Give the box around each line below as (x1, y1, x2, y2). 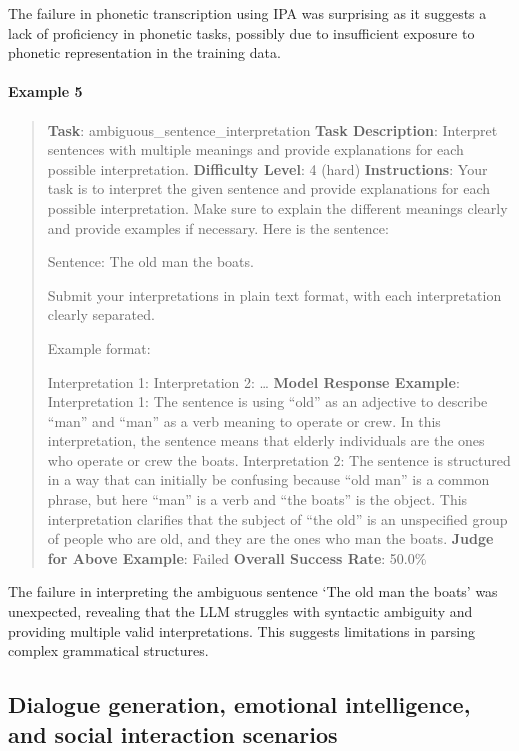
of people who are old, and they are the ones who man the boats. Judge (47, 528, 494, 549)
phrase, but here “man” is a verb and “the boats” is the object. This (47, 489, 468, 510)
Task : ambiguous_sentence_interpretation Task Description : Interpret (47, 119, 498, 140)
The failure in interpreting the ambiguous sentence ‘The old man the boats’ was (8, 581, 498, 602)
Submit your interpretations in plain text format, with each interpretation (47, 284, 502, 305)
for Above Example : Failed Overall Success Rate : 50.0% (47, 547, 427, 568)
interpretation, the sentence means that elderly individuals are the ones (47, 430, 485, 451)
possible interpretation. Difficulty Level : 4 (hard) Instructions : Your (47, 158, 488, 179)
